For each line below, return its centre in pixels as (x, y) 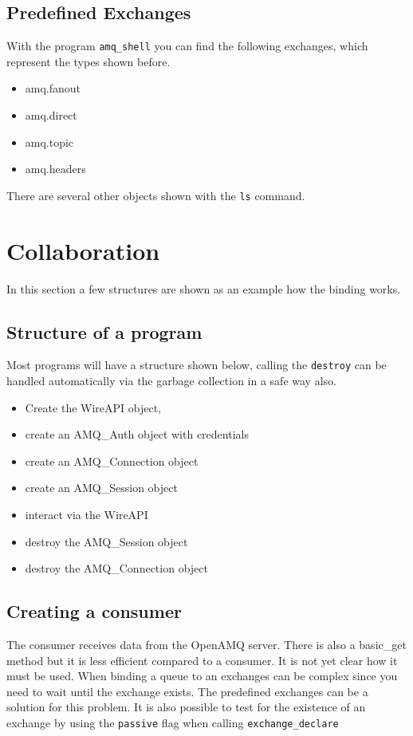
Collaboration (83, 250)
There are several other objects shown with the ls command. (156, 195)
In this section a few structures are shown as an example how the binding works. (204, 288)
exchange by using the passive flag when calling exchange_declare (173, 722)
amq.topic (49, 142)
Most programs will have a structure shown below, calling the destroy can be (197, 365)
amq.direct (51, 115)
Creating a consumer (94, 611)
